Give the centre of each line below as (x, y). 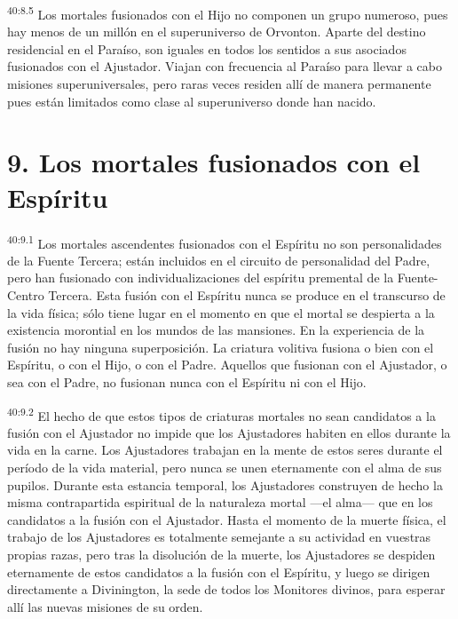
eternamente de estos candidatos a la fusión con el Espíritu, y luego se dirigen (219, 571)
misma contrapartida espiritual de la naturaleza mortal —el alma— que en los (220, 502)
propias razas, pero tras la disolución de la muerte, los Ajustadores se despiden (221, 554)
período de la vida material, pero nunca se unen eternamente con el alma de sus (225, 467)
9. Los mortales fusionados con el (214, 162)
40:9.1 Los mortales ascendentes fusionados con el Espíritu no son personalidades (225, 242)
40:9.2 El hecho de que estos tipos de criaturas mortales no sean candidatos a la (221, 414)
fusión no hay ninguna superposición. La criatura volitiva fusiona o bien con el (221, 347)
